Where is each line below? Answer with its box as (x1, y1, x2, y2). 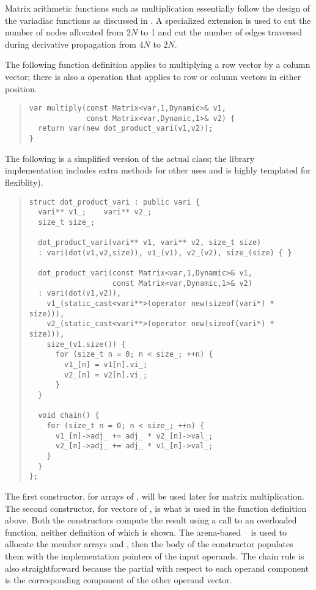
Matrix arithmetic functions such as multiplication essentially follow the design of (5, 2, 310, 14)
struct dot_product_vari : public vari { (29, 197, 200, 206)
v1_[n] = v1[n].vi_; (64, 360, 148, 370)
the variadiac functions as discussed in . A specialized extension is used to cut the (5, 13, 311, 26)
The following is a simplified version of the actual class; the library (5, 151, 255, 164)
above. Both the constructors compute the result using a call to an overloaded (5, 514, 297, 526)
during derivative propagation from (5, 37, 136, 50)
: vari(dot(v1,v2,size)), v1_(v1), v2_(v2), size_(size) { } (38, 248, 292, 257)
